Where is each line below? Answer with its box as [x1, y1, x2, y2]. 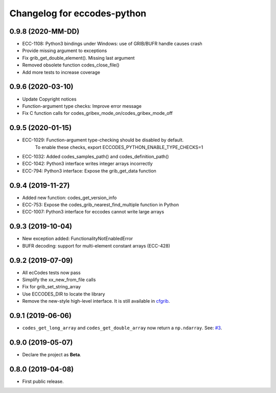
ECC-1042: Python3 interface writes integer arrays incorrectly [22, 161, 153, 167]
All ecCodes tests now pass [22, 269, 81, 276]
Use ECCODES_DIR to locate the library [22, 291, 105, 297]
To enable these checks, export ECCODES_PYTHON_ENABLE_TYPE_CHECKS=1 [35, 144, 203, 150]
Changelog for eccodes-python [9, 8, 147, 19]
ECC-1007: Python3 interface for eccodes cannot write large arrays [22, 209, 165, 215]
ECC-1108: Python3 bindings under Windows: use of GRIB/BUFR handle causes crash [22, 41, 203, 47]
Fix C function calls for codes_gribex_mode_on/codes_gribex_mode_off [22, 110, 173, 116]
